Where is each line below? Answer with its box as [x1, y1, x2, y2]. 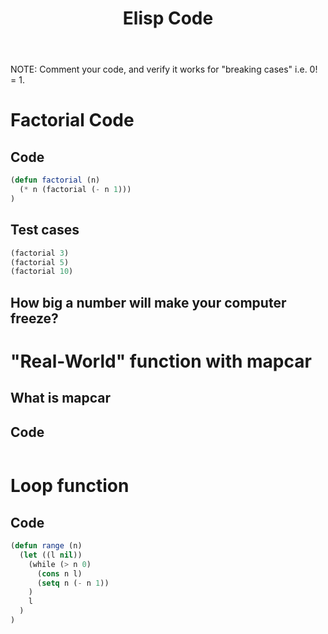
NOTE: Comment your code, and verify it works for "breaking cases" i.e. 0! [10, 63, 318, 76]
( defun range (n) [10, 541, 83, 551]
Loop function [10, 475, 130, 497]
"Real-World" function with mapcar [10, 350, 312, 372]
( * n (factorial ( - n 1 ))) [19, 185, 132, 195]
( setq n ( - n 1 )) [36, 578, 110, 588]
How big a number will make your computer [10, 294, 287, 311]
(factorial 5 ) [10, 257, 70, 267]
